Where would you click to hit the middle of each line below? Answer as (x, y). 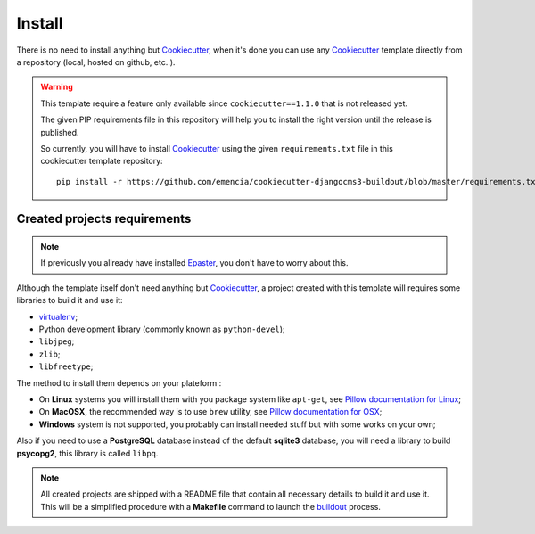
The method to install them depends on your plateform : (119, 382)
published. (60, 132)
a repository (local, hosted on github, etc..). (96, 62)
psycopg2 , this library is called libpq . (87, 453)
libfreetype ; (66, 366)
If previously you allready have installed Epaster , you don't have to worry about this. (194, 263)
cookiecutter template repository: (102, 161)
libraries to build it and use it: (70, 300)
